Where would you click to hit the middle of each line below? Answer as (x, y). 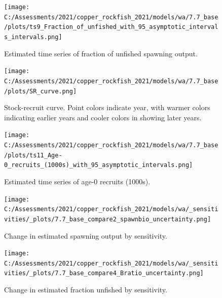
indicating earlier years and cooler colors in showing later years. (103, 117)
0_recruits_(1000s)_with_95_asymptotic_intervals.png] (99, 165)
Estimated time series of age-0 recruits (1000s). (77, 181)
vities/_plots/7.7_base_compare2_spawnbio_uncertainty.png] (108, 219)
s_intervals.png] (33, 37)
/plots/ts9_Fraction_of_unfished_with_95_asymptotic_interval (111, 27)
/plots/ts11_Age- (33, 155)
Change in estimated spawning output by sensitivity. (86, 235)
